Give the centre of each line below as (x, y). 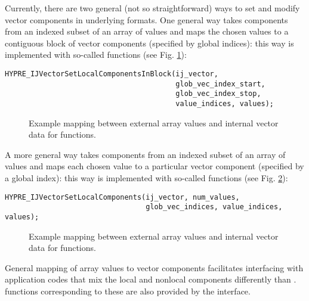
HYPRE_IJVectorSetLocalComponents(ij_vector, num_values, (122, 197)
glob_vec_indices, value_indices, (214, 207)
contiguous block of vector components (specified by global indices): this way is (149, 43)
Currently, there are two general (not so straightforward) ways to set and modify (152, 8)
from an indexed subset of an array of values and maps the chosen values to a (147, 31)
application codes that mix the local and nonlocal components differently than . (151, 279)
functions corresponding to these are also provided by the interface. (128, 291)
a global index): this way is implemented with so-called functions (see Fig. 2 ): (146, 177)
